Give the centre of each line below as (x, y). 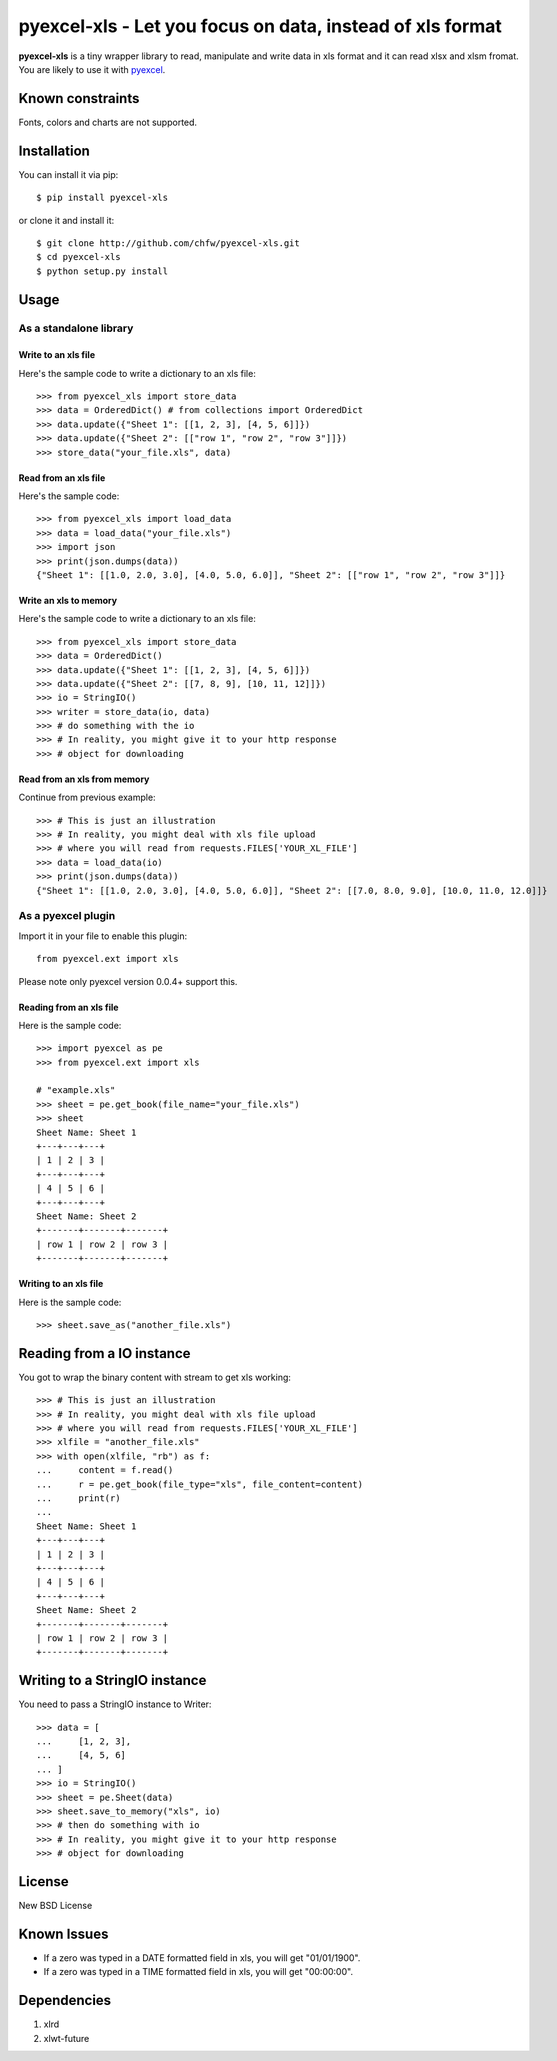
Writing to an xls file (61, 1284)
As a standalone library (76, 328)
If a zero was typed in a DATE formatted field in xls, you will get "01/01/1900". (202, 1957)
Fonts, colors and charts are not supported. (108, 122)
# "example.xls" (76, 1090)
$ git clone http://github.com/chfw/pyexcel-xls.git (168, 243)
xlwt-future (66, 2038)
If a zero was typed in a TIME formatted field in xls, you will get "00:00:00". (198, 1972)
